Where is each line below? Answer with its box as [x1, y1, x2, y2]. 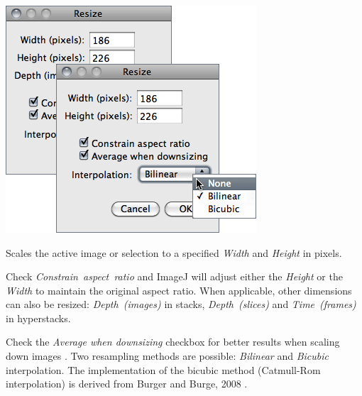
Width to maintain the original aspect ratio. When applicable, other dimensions [6, 282, 352, 297]
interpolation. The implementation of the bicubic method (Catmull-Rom [6, 362, 321, 377]
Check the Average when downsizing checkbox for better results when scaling [6, 334, 340, 349]
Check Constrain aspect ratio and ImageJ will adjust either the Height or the [6, 269, 343, 284]
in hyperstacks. [6, 310, 71, 325]
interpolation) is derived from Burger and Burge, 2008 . [6, 376, 248, 391]
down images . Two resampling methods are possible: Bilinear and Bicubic [6, 348, 329, 363]
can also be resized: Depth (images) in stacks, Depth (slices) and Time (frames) [6, 297, 356, 312]
